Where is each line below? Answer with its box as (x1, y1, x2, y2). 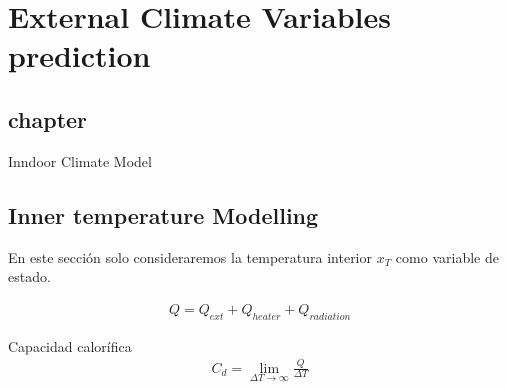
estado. (8, 266, 51, 287)
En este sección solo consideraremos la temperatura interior (8, 246, 372, 267)
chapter (8, 103, 88, 134)
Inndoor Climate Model (8, 150, 152, 171)
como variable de (395, 246, 499, 267)
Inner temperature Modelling (8, 199, 319, 230)
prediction (8, 35, 151, 76)
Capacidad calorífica (8, 335, 132, 356)
